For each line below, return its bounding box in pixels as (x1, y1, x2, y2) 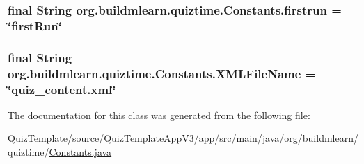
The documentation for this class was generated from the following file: (8, 107, 310, 122)
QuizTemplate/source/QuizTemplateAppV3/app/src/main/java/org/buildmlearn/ (8, 131, 358, 145)
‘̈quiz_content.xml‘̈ (8, 80, 116, 98)
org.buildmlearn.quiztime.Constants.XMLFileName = (8, 64, 316, 82)
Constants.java (49, 145, 112, 159)
